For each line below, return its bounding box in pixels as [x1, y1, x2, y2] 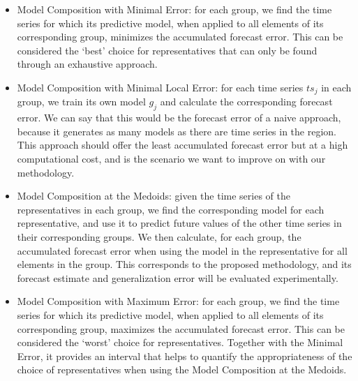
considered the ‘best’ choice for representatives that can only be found [17, 43, 318, 57]
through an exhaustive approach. [17, 57, 158, 71]
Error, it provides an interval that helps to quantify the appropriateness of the [17, 348, 352, 363]
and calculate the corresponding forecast [160, 94, 333, 109]
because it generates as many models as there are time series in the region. [17, 124, 336, 138]
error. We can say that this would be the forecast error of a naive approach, [17, 110, 341, 125]
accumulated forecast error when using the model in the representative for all [17, 243, 348, 257]
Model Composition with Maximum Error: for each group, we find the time [17, 294, 340, 308]
